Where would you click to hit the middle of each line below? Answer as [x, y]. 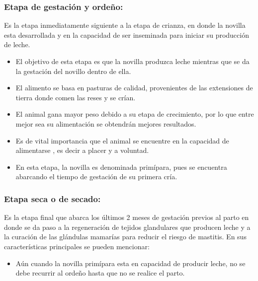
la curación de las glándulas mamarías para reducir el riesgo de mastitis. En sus [125, 237]
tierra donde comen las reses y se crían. [76, 97]
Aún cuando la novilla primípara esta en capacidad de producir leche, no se [130, 263]
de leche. [17, 44]
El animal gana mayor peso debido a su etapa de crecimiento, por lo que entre [135, 114]
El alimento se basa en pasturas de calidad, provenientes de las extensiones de [134, 88]
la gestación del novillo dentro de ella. [73, 71]
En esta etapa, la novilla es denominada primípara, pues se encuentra [121, 167]
